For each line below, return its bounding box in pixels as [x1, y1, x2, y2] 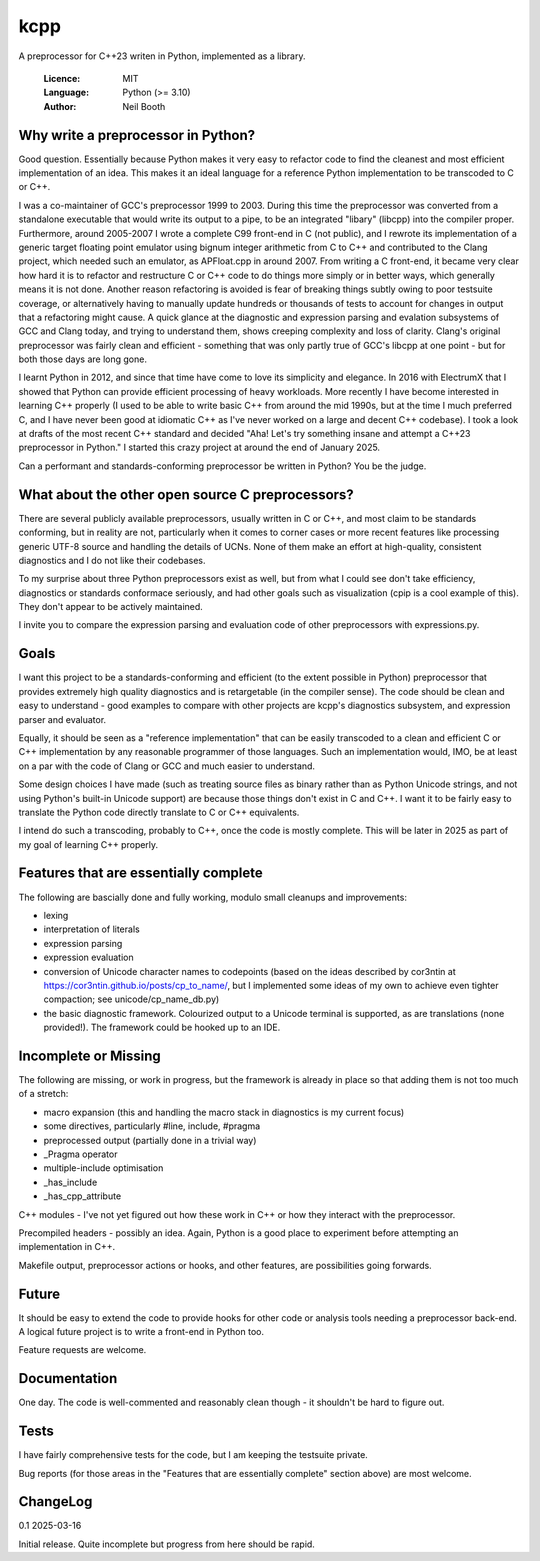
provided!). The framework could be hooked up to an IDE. [43, 1021, 281, 1034]
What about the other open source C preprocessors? [18, 486, 354, 503]
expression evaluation [43, 951, 134, 964]
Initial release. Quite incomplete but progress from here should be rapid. [18, 1538, 315, 1550]
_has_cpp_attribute [43, 1190, 122, 1202]
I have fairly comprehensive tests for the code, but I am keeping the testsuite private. [18, 1449, 369, 1461]
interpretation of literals [43, 923, 140, 935]
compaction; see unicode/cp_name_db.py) [43, 993, 220, 1005]
